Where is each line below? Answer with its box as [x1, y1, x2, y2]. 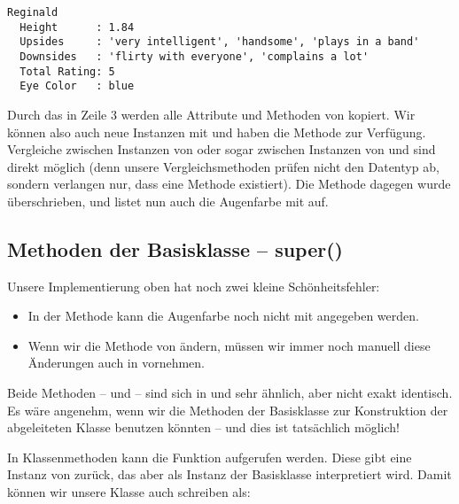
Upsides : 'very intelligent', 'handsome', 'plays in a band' [19, 35, 420, 49]
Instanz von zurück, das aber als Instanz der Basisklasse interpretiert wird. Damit [7, 465, 452, 484]
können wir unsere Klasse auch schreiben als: [7, 483, 251, 501]
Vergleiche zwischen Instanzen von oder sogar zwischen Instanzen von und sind [7, 140, 436, 159]
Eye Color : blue [19, 80, 135, 93]
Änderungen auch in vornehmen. [27, 353, 206, 372]
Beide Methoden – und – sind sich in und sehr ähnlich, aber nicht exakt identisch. [7, 384, 453, 402]
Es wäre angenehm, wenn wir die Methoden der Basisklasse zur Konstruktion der [7, 400, 448, 419]
